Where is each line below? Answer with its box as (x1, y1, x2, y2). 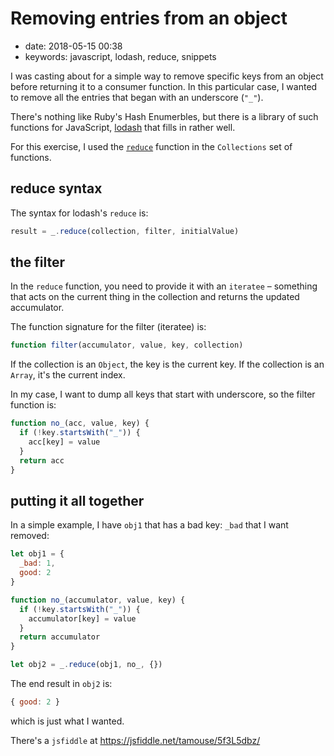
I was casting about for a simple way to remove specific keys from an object (10, 70, 324, 82)
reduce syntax (10, 180, 103, 197)
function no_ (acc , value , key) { (10, 418, 150, 429)
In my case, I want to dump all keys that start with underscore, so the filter (10, 388, 316, 401)
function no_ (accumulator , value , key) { (10, 595, 186, 605)
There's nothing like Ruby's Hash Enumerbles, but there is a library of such (10, 110, 319, 122)
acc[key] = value (28, 437, 101, 447)
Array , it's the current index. (10, 369, 126, 381)
